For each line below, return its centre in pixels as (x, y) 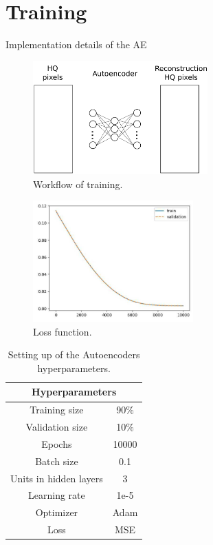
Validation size (57, 427)
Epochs (57, 443)
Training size (57, 410)
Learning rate (57, 495)
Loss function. (63, 331)
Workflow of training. (78, 184)
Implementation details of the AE (76, 44)
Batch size (57, 461)
